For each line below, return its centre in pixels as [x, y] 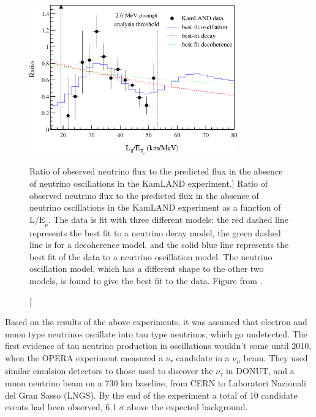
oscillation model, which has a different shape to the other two [147, 269]
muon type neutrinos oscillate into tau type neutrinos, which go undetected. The [156, 333]
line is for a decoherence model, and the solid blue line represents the [159, 245]
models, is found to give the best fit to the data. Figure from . [146, 280]
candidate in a [203, 357]
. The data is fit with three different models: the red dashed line [168, 219]
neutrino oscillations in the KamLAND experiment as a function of [155, 207]
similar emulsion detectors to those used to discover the [109, 371]
